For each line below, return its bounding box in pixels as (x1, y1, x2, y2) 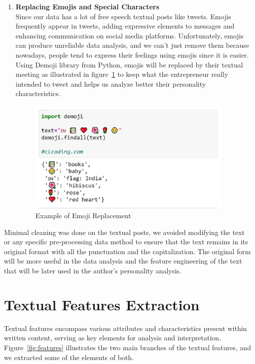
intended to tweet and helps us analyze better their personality (15, 78, 206, 89)
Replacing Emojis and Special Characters (15, 1, 159, 11)
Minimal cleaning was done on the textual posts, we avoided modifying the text (4, 227, 245, 237)
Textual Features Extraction (4, 294, 200, 314)
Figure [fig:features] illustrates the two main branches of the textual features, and (4, 342, 251, 352)
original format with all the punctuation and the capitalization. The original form (4, 246, 251, 256)
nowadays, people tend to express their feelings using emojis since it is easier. (15, 49, 249, 60)
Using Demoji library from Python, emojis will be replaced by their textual (15, 59, 243, 69)
